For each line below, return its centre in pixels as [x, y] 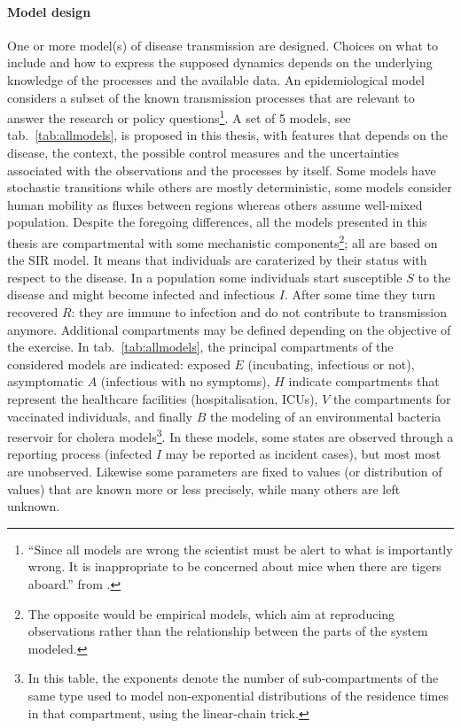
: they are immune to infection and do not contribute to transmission [259, 312]
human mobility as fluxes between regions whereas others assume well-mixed [215, 204]
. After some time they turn [359, 294]
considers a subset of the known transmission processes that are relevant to [211, 97]
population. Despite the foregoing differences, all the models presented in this [217, 222]
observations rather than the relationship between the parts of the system [228, 631]
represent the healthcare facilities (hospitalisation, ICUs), [163, 398]
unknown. [34, 506]
